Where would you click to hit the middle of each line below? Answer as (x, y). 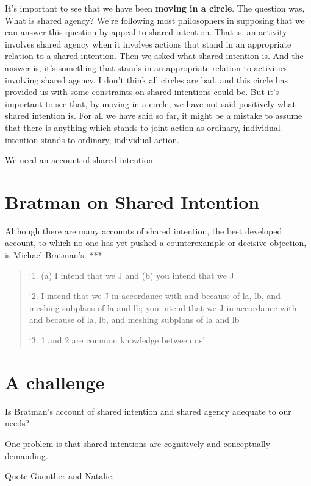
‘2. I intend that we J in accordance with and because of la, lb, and (155, 296)
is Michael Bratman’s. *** (54, 255)
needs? (17, 423)
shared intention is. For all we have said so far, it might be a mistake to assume (154, 115)
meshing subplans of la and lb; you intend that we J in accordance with (163, 307)
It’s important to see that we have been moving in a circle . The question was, (155, 8)
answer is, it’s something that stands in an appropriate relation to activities (146, 67)
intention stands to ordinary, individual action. (92, 139)
